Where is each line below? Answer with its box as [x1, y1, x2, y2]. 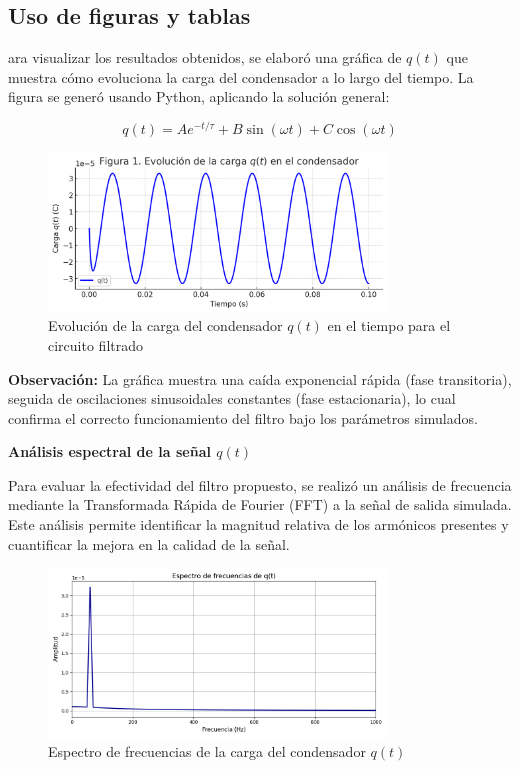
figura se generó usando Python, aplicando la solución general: [8, 86, 390, 107]
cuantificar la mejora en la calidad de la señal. [8, 533, 290, 554]
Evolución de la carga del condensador [48, 315, 283, 336]
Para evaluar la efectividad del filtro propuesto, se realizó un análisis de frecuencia [8, 474, 512, 495]
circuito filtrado [48, 334, 143, 355]
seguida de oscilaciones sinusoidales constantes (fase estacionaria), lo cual [8, 388, 456, 409]
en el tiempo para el [327, 315, 451, 336]
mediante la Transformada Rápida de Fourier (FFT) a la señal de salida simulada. [8, 494, 512, 515]
